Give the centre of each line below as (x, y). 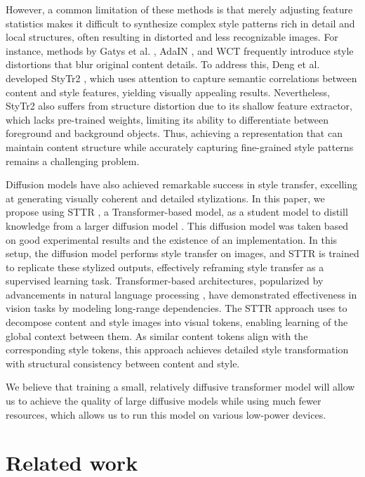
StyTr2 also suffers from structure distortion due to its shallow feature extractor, (179, 106)
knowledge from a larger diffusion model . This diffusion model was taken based (177, 225)
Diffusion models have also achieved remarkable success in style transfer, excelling (182, 184)
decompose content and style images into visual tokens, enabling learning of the (177, 322)
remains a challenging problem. (73, 161)
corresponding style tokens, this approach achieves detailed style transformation (177, 349)
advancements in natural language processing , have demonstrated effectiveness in (181, 294)
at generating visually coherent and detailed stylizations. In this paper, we (165, 198)
